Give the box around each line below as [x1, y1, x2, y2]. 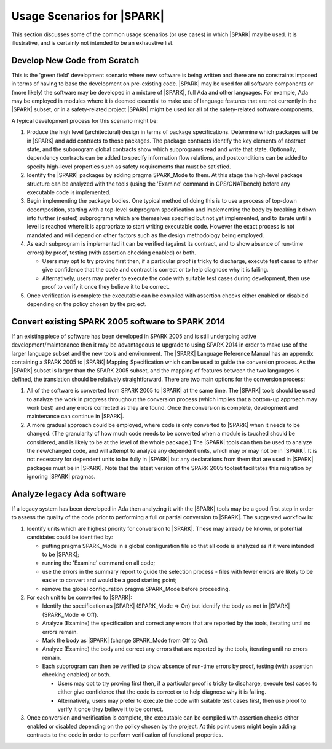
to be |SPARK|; [42, 551, 79, 559]
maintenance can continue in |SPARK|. [26, 412, 124, 420]
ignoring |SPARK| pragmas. [26, 473, 96, 480]
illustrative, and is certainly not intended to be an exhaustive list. [11, 39, 174, 46]
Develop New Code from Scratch [11, 55, 140, 66]
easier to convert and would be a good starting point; [42, 576, 177, 584]
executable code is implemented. [26, 188, 111, 196]
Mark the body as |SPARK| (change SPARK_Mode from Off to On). [42, 637, 209, 644]
